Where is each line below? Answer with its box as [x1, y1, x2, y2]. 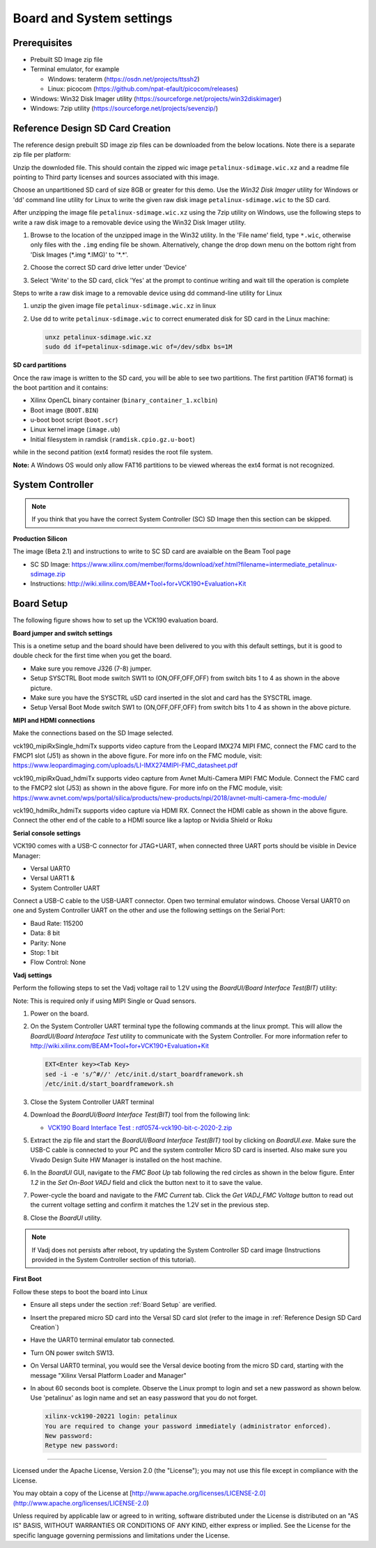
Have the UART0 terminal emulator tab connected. [30, 1335, 175, 1344]
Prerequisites [13, 37, 72, 49]
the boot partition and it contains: [13, 383, 109, 392]
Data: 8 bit [30, 929, 61, 937]
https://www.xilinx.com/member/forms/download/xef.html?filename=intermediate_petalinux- [71, 560, 338, 568]
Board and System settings [13, 10, 173, 26]
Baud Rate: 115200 [30, 919, 84, 927]
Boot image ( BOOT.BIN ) [30, 406, 99, 414]
